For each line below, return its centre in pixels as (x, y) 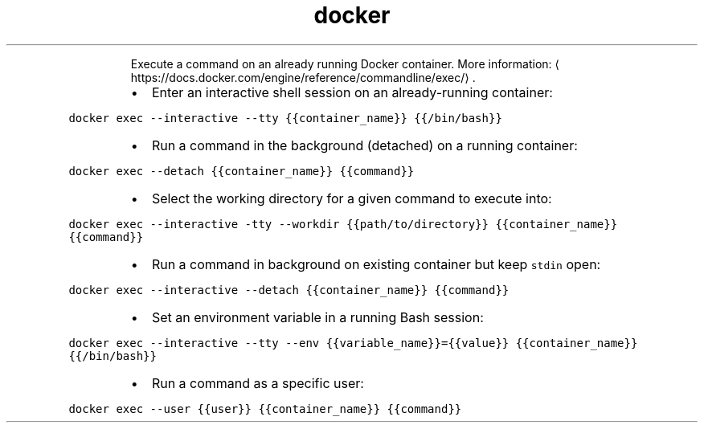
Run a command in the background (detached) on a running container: (364, 145)
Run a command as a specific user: (258, 383)
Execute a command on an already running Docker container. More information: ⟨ (345, 63)
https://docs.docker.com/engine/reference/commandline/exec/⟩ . (303, 77)
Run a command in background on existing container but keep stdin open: (376, 264)
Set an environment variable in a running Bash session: (317, 317)
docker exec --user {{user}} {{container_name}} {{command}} (265, 409)
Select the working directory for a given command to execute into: (352, 198)
